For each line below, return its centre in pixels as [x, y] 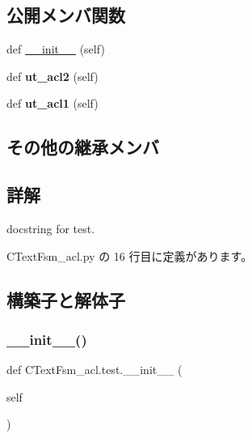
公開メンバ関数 [66, 15]
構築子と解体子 [66, 299]
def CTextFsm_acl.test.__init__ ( [94, 370]
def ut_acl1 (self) [52, 103]
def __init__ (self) [56, 49]
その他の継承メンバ [83, 147]
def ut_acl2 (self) [52, 76]
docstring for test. [51, 228]
